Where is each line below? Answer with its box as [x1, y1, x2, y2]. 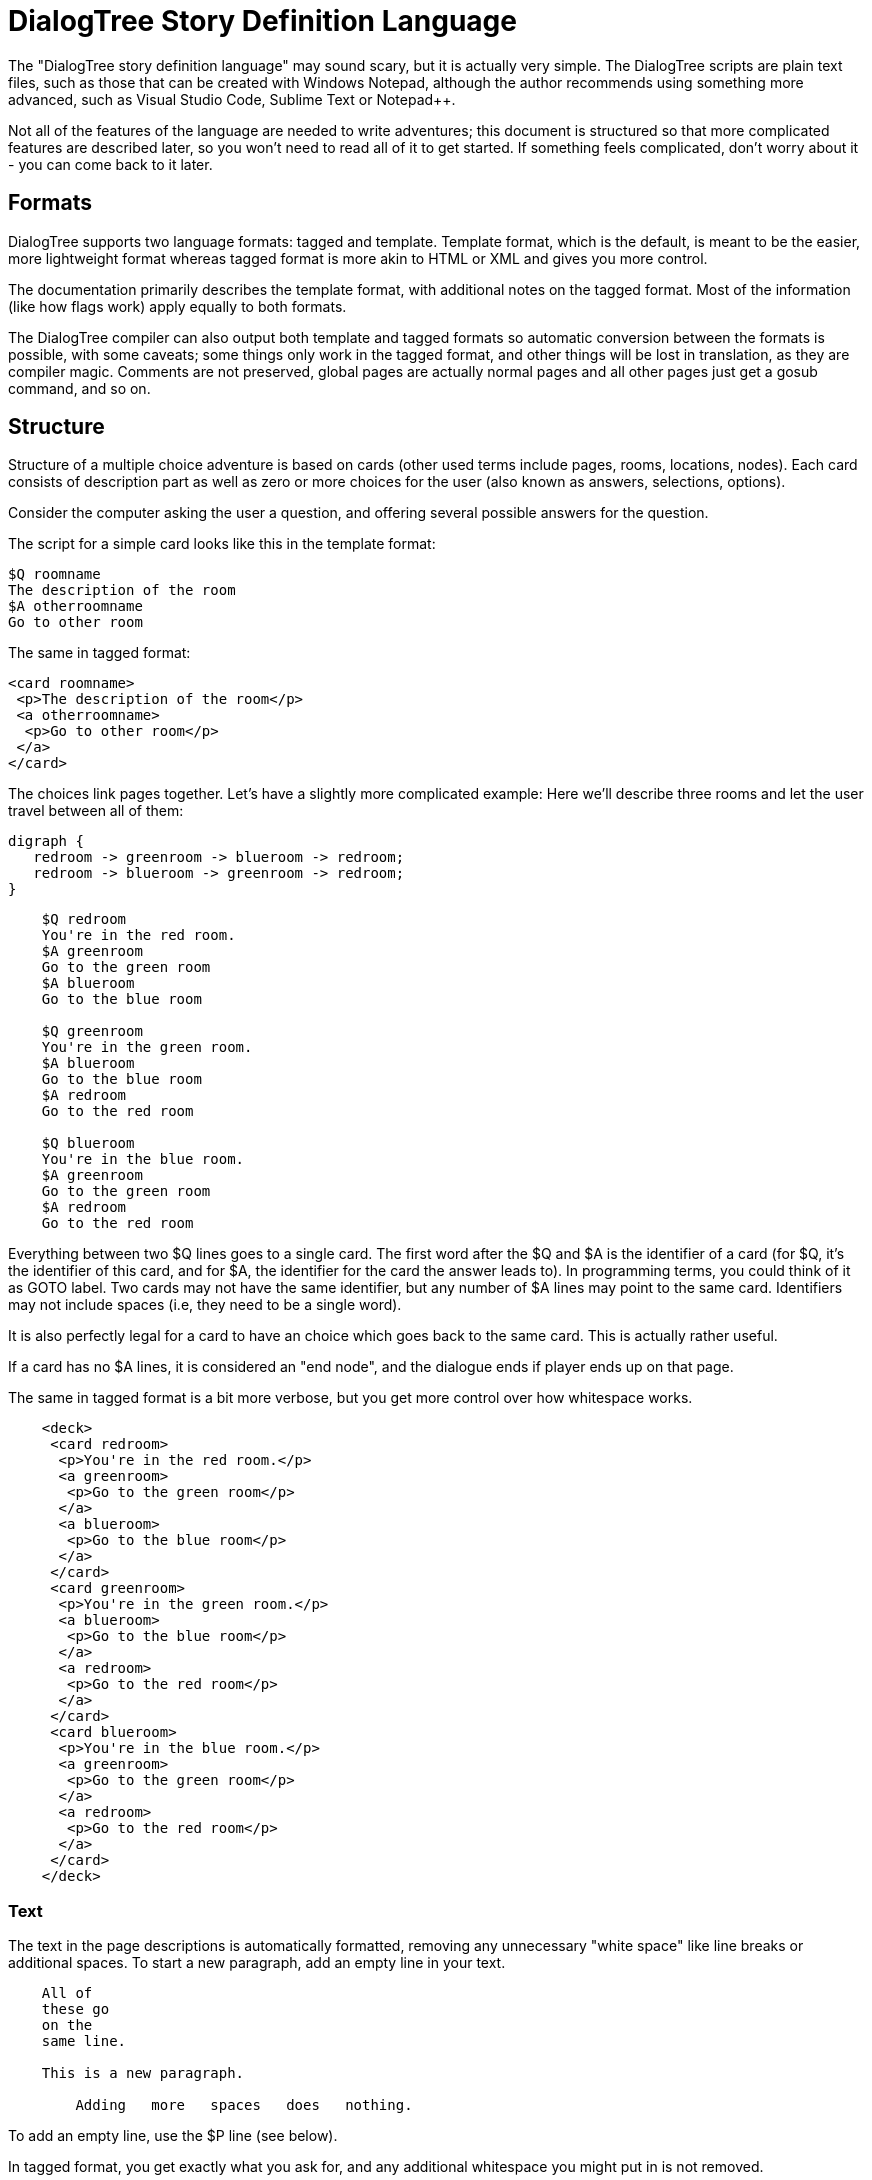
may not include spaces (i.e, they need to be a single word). [8, 1296, 402, 1314]
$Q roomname [8, 566, 101, 583]
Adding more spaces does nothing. [75, 2097, 413, 2114]
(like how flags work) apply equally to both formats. [8, 297, 347, 315]
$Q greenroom [41, 1023, 143, 1040]
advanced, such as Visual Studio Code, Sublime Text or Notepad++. [8, 90, 456, 108]
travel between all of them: [8, 802, 184, 820]
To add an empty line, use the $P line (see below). [8, 2127, 338, 2145]
